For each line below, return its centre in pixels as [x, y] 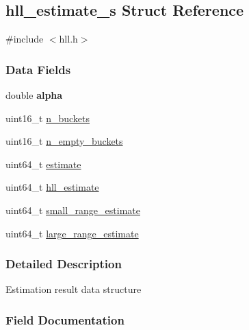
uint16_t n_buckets [48, 118]
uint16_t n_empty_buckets [64, 141]
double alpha [34, 95]
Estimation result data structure [74, 289]
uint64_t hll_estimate [52, 187]
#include [25, 39]
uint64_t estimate [43, 164]
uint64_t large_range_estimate [72, 233]
